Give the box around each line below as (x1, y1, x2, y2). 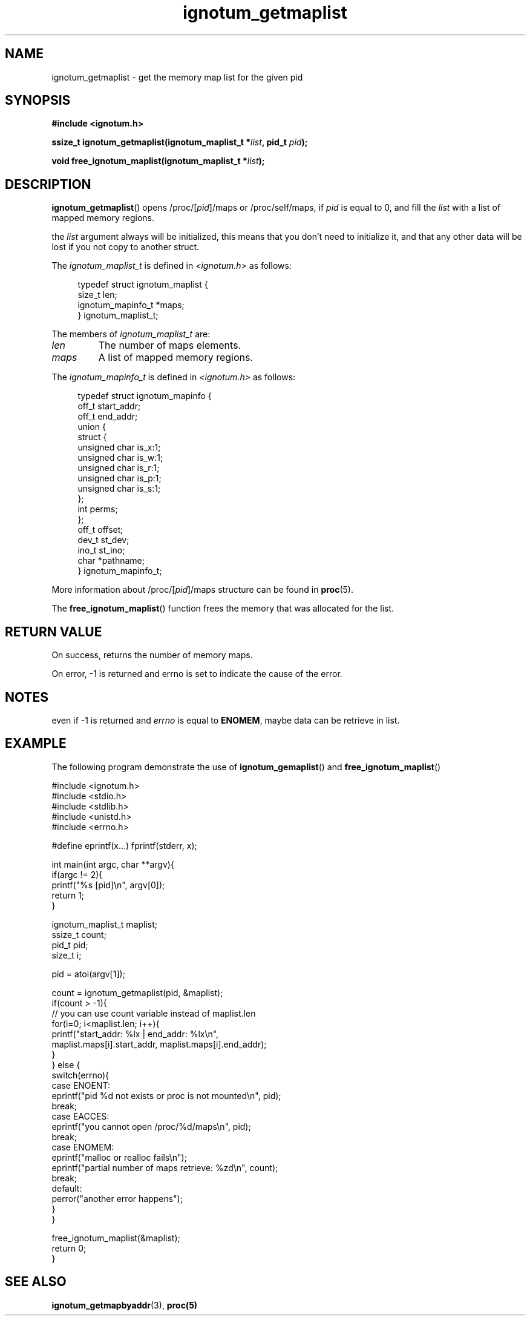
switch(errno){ (51, 1069, 110, 1080)
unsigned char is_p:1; (77, 473, 162, 484)
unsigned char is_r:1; (77, 463, 160, 474)
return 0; (51, 1242, 87, 1253)
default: (51, 1183, 82, 1193)
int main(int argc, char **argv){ (51, 859, 174, 870)
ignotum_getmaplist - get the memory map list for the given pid (51, 71, 303, 82)
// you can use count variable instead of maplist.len (51, 1008, 256, 1018)
